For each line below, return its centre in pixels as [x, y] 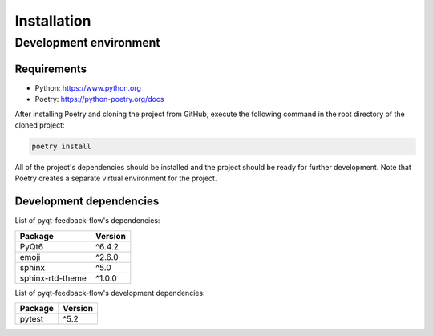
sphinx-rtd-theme [53, 278]
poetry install [61, 146]
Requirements [51, 69]
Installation [53, 21]
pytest [32, 318]
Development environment [87, 43]
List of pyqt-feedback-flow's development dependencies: [110, 293]
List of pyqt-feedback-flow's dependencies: [87, 221]
